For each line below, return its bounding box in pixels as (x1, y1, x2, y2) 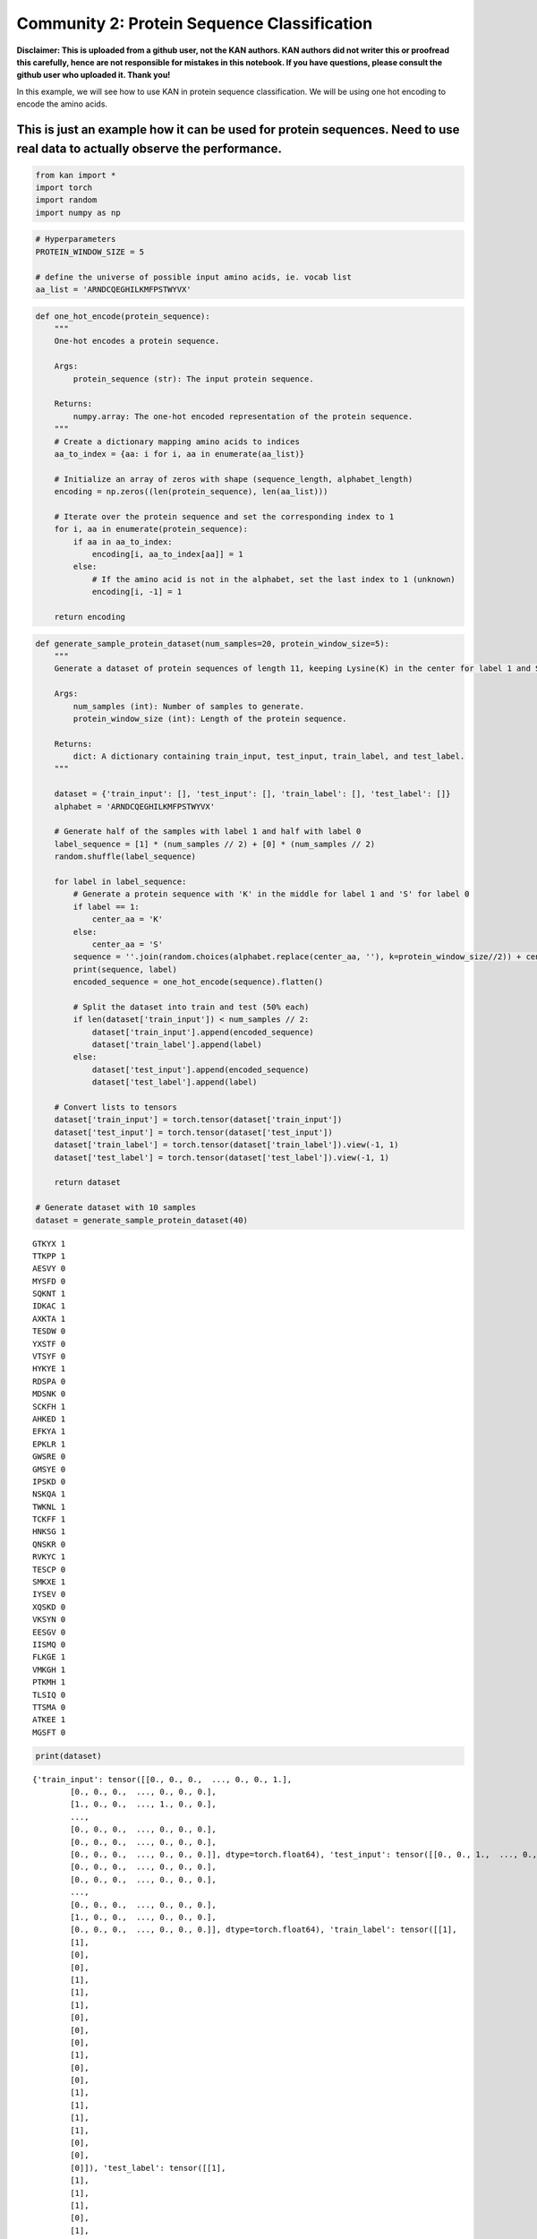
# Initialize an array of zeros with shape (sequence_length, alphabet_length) (54, 474, 413, 484)
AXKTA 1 (32, 1313, 66, 1324)
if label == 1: (72, 901, 141, 912)
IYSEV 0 (32, 1590, 66, 1600)
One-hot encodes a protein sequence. (54, 336, 220, 347)
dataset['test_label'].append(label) (91, 1077, 258, 1087)
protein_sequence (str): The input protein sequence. (72, 373, 314, 384)
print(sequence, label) (72, 964, 178, 974)
